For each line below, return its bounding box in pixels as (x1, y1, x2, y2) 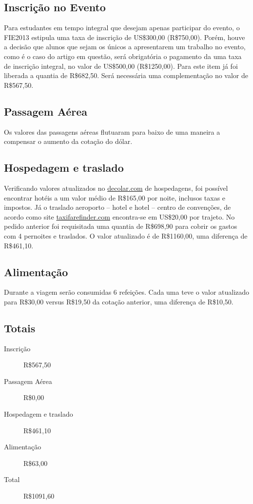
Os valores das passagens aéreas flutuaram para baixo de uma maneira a (4, 126, 220, 137)
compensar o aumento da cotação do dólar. (4, 136, 133, 146)
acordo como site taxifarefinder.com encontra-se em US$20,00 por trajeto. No (4, 211, 235, 222)
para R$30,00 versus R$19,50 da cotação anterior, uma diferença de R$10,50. (4, 296, 234, 306)
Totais (4, 320, 36, 335)
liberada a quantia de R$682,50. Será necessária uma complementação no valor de (4, 70, 248, 81)
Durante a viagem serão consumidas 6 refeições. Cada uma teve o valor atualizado (4, 287, 250, 297)
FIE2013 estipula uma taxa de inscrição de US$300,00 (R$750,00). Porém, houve (4, 32, 245, 42)
